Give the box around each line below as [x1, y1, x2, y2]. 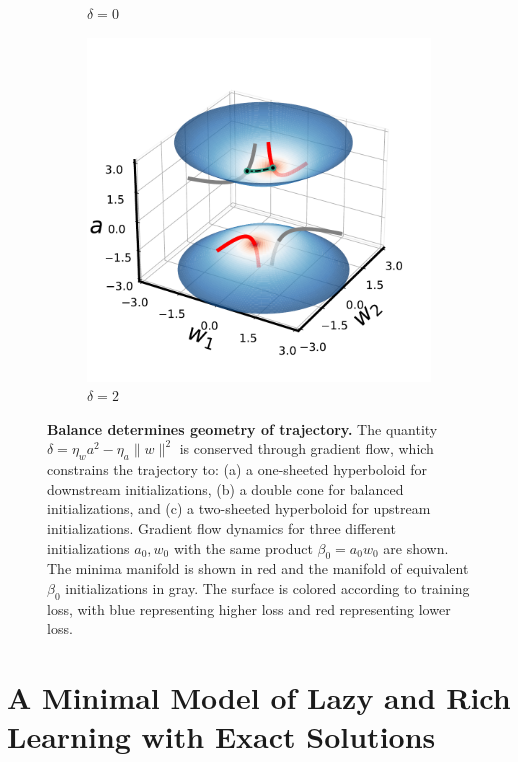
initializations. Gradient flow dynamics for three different [47, 517, 396, 538]
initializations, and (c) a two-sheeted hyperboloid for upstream [47, 498, 431, 519]
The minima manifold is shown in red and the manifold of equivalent [47, 558, 469, 579]
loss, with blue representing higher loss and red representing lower [47, 598, 451, 619]
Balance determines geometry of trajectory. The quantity [47, 418, 438, 439]
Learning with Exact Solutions [7, 716, 436, 757]
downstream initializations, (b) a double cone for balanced [47, 478, 404, 499]
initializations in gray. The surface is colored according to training [65, 577, 470, 598]
